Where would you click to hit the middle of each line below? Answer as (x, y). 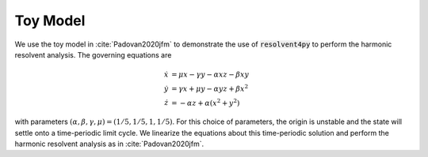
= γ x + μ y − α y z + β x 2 (210, 88)
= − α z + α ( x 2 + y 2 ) (205, 102)
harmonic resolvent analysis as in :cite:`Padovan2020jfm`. (109, 144)
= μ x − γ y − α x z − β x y (210, 75)
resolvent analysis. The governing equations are (93, 54)
